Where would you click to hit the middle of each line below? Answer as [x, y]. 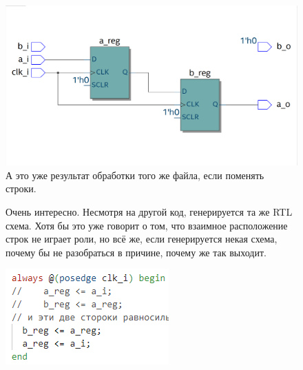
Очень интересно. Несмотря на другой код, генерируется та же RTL [149, 212]
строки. [21, 188]
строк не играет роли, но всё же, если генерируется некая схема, [142, 239]
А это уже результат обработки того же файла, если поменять [135, 175]
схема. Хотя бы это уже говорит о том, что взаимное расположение [147, 225]
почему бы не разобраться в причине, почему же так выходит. [136, 252]
